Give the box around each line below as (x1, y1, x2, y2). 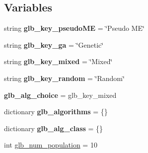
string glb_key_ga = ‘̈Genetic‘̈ (4, 39, 104, 50)
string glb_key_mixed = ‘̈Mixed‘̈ (4, 56, 113, 67)
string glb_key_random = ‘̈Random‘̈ (4, 73, 125, 83)
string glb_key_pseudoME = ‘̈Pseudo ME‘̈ (4, 23, 145, 33)
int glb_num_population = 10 (4, 140, 97, 150)
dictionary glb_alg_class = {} (4, 123, 103, 133)
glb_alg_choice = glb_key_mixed (4, 89, 117, 100)
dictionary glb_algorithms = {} (4, 106, 108, 117)
